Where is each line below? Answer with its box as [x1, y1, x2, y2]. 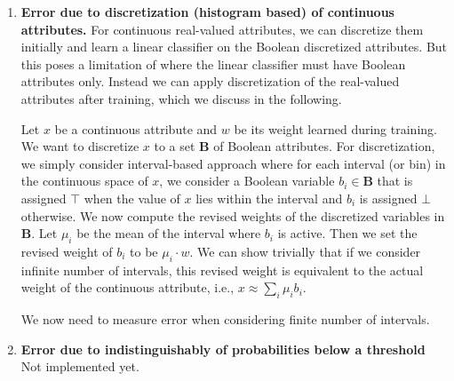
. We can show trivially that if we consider [189, 242, 421, 260]
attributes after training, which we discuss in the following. [20, 89, 342, 107]
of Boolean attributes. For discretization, [213, 137, 435, 155]
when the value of [84, 188, 180, 207]
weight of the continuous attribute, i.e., [20, 278, 235, 297]
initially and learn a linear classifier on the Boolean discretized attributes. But [20, 37, 448, 56]
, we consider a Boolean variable [159, 171, 335, 190]
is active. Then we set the [277, 224, 418, 242]
